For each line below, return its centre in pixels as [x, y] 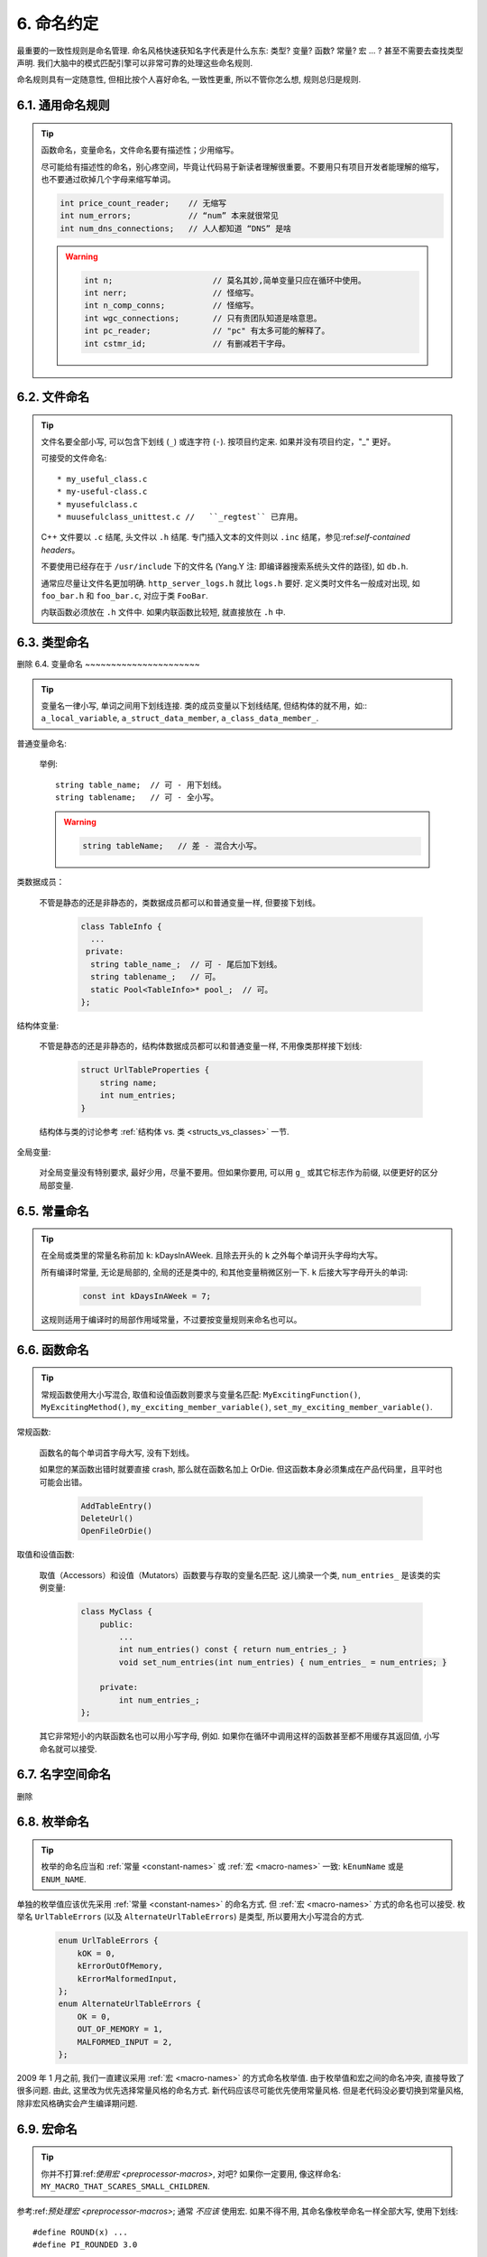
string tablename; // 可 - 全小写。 [137, 797]
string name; [129, 1082]
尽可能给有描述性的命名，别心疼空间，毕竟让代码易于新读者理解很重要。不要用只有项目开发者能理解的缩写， [242, 166]
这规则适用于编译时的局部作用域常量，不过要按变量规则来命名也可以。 [171, 1319]
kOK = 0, [96, 1953]
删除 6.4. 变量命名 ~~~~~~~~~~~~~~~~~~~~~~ [108, 664]
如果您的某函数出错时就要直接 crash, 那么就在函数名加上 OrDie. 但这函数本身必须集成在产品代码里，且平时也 [241, 1469]
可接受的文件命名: [74, 458]
